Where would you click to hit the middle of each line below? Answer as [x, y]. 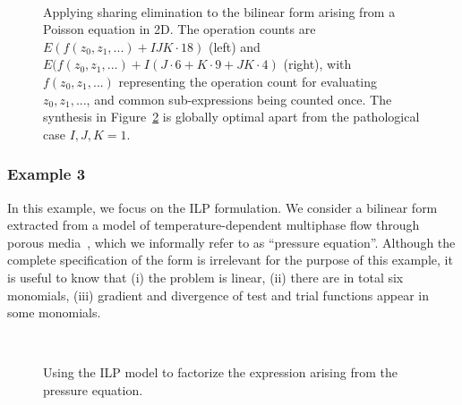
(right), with [317, 64]
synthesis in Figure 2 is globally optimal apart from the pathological [231, 117]
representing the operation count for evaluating [248, 81]
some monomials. [54, 312]
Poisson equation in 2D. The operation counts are [180, 29]
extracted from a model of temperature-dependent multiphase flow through [214, 225]
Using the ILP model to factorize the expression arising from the [220, 372]
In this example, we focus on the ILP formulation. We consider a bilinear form [222, 207]
